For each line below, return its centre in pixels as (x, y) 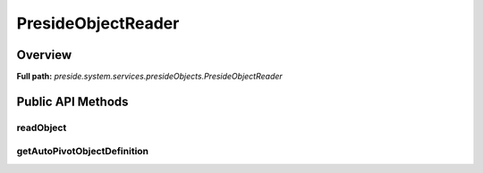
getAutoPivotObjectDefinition (83, 152)
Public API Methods (72, 101)
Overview (44, 55)
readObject (42, 128)
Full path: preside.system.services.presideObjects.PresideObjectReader (150, 77)
